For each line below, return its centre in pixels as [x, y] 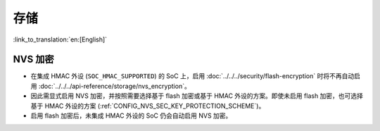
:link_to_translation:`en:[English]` [60, 39]
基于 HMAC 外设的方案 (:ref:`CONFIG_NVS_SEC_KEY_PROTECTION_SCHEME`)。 [148, 106]
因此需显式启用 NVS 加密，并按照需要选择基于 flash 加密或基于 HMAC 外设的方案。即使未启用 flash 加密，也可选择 [197, 96]
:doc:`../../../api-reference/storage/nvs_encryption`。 [115, 86]
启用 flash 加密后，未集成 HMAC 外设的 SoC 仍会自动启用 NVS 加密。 [131, 116]
